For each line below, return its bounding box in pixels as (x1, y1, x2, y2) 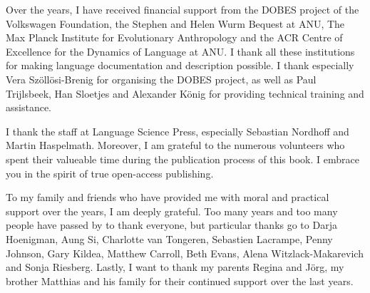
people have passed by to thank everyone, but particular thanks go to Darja (6, 217, 337, 232)
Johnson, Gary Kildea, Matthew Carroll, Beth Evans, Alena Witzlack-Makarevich (6, 245, 364, 260)
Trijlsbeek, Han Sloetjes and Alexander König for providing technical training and (6, 86, 364, 101)
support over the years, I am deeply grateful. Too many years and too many (6, 203, 338, 218)
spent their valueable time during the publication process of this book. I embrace (6, 151, 359, 166)
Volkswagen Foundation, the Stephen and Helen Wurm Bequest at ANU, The (6, 16, 345, 31)
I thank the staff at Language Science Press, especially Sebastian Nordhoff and (6, 123, 349, 138)
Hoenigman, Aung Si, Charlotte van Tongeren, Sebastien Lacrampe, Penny (6, 231, 333, 246)
